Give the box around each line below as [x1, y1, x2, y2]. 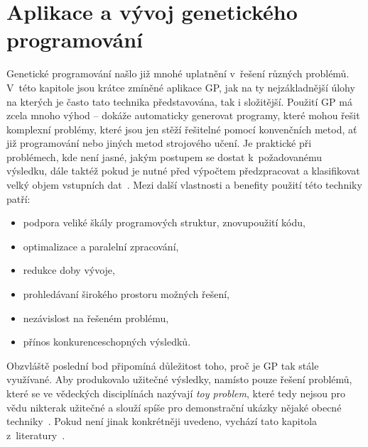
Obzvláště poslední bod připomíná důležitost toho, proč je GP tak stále [6, 358, 319, 372]
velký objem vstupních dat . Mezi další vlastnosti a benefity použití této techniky [6, 177, 362, 192]
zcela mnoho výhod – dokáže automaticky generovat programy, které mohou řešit [6, 108, 360, 123]
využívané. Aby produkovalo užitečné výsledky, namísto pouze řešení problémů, [6, 372, 352, 387]
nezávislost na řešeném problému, [23, 310, 169, 325]
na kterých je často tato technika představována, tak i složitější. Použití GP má [6, 94, 352, 109]
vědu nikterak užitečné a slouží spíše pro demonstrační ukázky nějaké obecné [6, 399, 342, 414]
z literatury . [6, 427, 65, 442]
